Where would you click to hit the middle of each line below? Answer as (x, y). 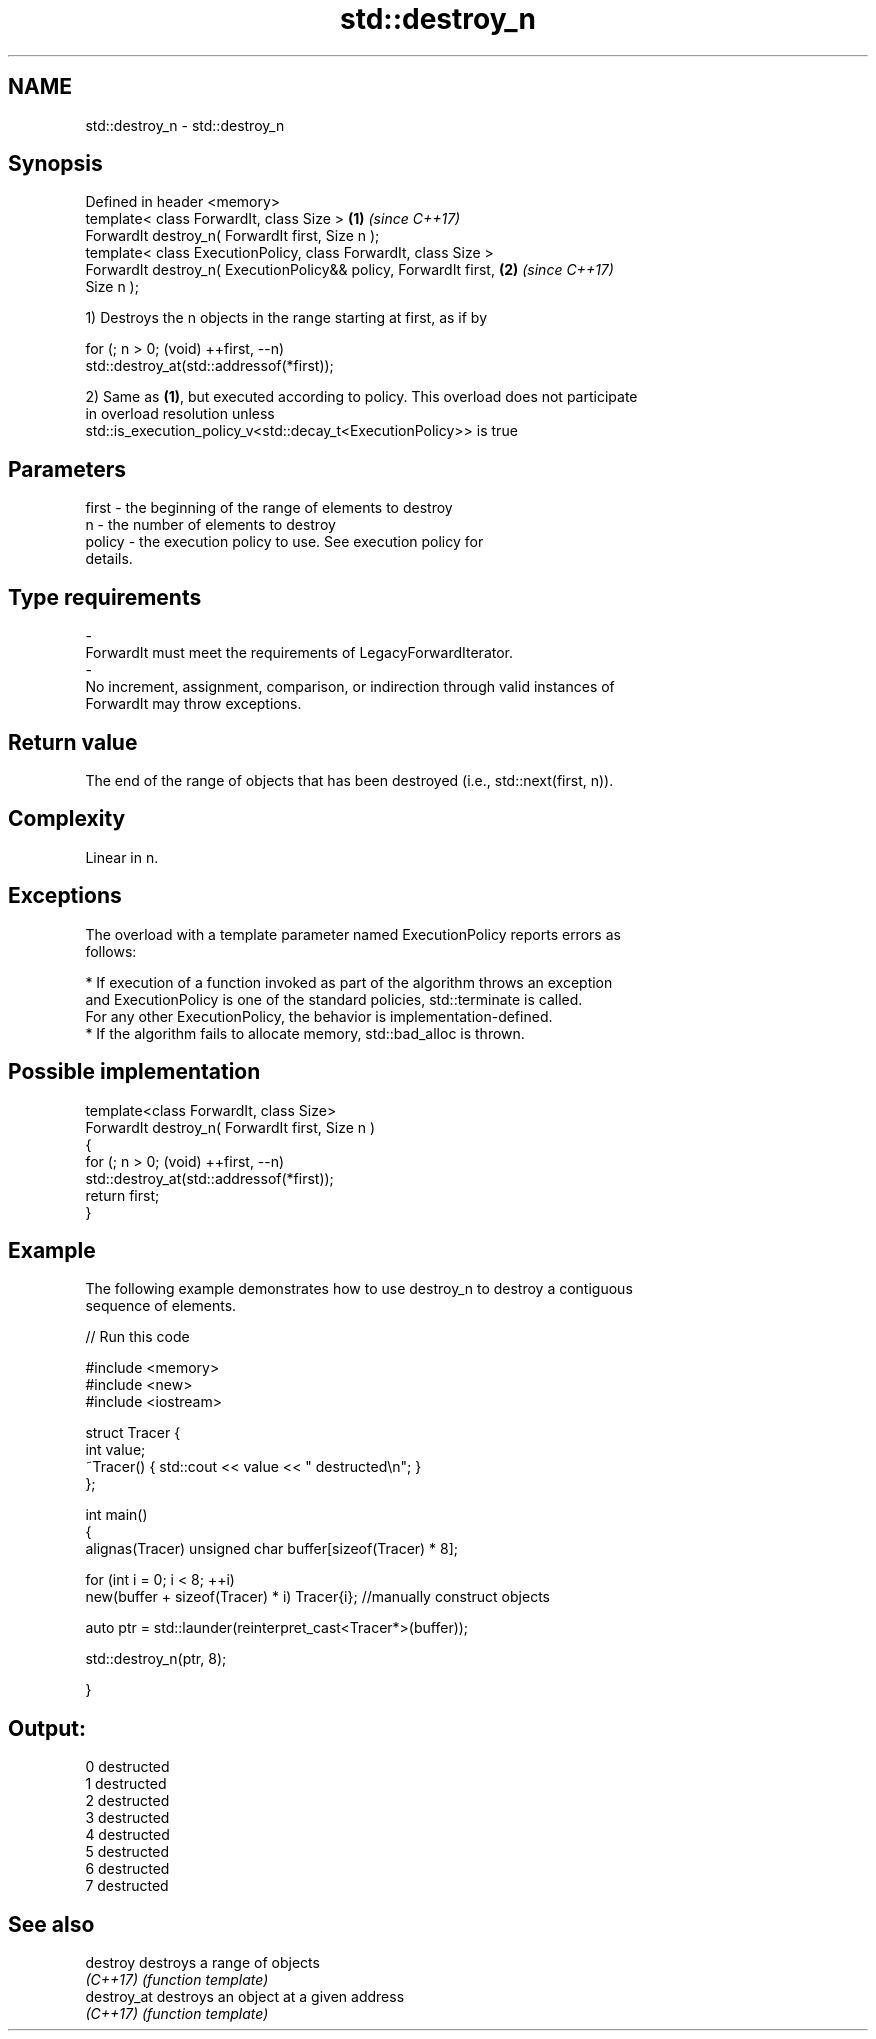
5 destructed (127, 1852)
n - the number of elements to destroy (210, 525)
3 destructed (127, 1818)
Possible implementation (134, 1072)
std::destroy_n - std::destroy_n (185, 125)
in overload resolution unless (180, 414)
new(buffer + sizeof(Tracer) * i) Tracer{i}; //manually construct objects (317, 1597)
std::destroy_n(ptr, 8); (156, 1659)
